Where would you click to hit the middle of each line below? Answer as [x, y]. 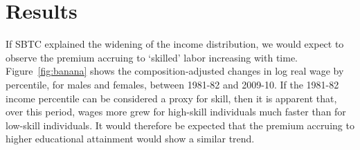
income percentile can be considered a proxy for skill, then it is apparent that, [171, 98]
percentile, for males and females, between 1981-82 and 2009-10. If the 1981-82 [172, 84]
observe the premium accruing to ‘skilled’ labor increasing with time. [152, 57]
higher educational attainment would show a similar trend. [130, 139]
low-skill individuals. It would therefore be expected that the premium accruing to [180, 125]
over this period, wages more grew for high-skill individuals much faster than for [176, 112]
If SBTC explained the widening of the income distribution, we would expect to [175, 44]
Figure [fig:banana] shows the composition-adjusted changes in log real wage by [175, 71]
